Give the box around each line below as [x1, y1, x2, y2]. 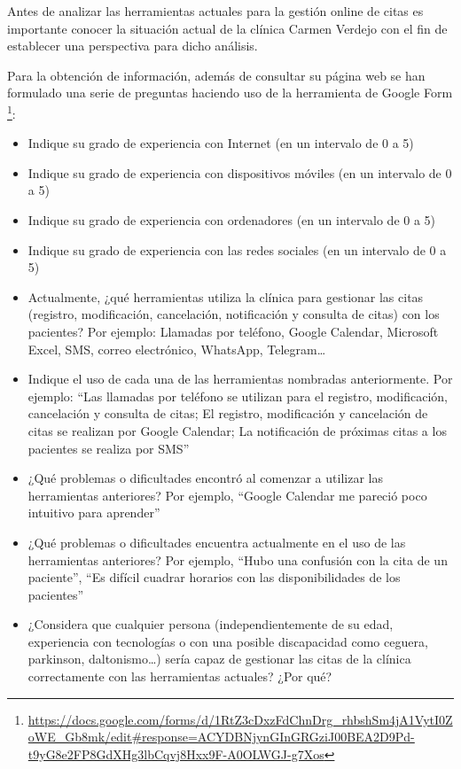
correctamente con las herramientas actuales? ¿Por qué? [27, 667, 332, 686]
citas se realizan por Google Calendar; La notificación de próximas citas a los [27, 421, 447, 439]
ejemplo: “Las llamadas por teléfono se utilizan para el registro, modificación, [27, 386, 448, 405]
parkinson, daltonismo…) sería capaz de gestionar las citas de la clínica [27, 649, 411, 668]
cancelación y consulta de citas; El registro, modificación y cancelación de [27, 404, 428, 423]
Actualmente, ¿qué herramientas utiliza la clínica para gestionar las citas [27, 287, 424, 306]
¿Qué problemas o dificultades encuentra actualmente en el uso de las [27, 532, 406, 551]
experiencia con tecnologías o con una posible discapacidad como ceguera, [27, 632, 428, 650]
